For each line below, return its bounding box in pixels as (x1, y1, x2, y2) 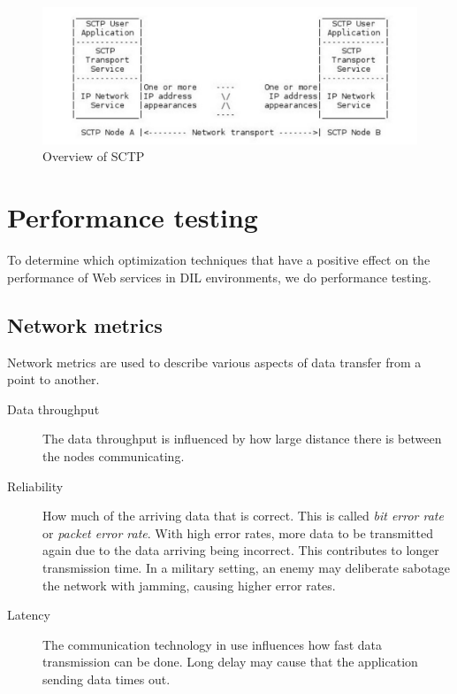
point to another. (7, 370, 100, 389)
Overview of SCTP (42, 147, 145, 166)
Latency (7, 605, 50, 624)
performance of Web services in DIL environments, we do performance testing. (7, 267, 432, 286)
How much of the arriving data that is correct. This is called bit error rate (42, 506, 444, 525)
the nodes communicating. (42, 446, 185, 465)
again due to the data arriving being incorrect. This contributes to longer (42, 541, 439, 559)
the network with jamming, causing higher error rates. (42, 575, 336, 594)
